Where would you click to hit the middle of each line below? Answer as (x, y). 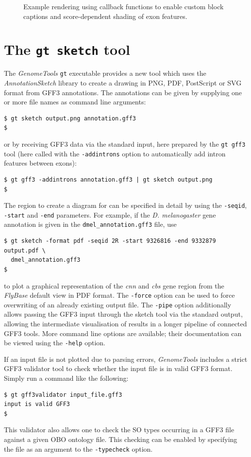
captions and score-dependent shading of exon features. (105, 16)
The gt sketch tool (67, 49)
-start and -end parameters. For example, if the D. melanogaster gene (110, 214)
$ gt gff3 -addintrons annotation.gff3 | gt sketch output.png (108, 179)
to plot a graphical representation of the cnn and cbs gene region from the (114, 285)
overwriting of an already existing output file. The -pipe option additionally (118, 304)
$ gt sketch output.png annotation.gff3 (70, 118)
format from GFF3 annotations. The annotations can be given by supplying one (123, 92)
